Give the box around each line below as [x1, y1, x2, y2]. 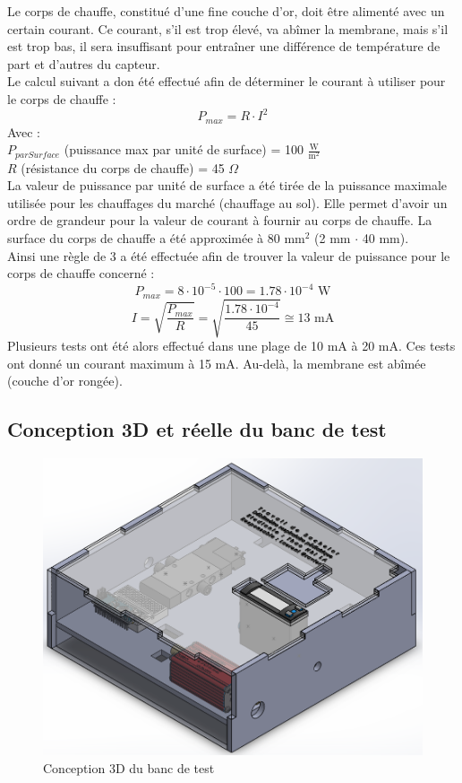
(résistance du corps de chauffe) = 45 [21, 158, 225, 177]
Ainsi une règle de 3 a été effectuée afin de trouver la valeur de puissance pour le [7, 246, 450, 265]
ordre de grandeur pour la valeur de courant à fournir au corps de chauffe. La [7, 211, 432, 230]
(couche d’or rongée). [7, 371, 123, 390]
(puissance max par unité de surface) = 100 [64, 140, 304, 159]
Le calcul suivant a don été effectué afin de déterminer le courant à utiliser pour [7, 72, 446, 91]
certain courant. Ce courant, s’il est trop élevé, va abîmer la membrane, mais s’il [7, 19, 449, 38]
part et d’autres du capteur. [7, 54, 160, 73]
